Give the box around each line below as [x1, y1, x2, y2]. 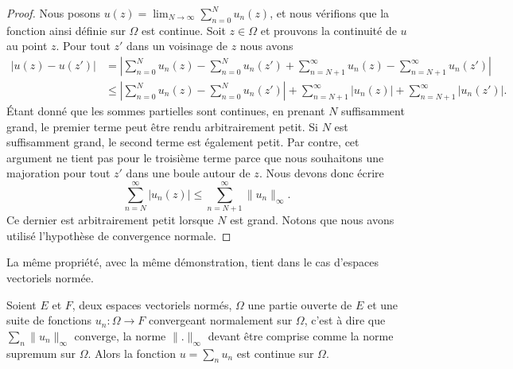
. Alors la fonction [87, 344, 177, 361]
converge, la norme [74, 327, 166, 344]
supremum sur [6, 344, 76, 361]
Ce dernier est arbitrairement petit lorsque [6, 212, 214, 228]
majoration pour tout [6, 165, 111, 181]
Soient [6, 296, 37, 313]
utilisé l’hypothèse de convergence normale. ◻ [6, 227, 231, 243]
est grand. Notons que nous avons [230, 212, 394, 228]
